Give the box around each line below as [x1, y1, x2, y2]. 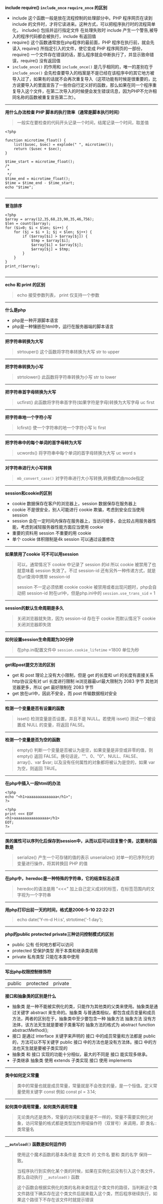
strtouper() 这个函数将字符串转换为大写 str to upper [16, 349, 120, 355]
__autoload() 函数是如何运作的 [5, 1141, 66, 1147]
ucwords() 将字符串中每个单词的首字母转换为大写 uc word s [16, 450, 136, 455]
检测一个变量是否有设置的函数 [5, 706, 65, 711]
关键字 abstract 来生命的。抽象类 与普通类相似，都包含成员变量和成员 [16, 1009, 156, 1015]
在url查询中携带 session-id [16, 574, 70, 579]
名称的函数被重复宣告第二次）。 [16, 95, 79, 100]
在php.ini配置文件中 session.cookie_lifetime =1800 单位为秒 [16, 647, 140, 652]
